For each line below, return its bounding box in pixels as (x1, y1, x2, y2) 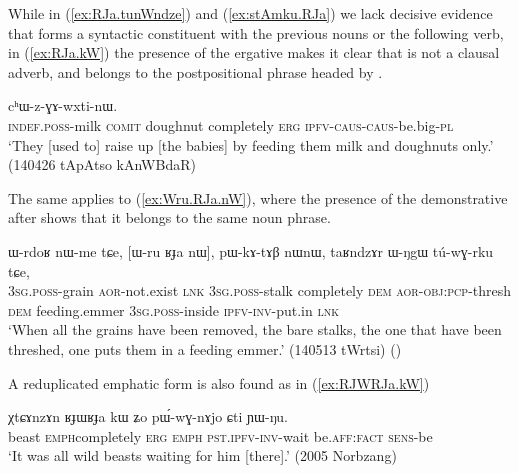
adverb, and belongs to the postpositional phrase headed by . (8, 61, 383, 82)
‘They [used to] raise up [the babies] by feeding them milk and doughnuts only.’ (8, 134, 494, 155)
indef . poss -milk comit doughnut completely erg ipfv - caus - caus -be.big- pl (8, 114, 454, 135)
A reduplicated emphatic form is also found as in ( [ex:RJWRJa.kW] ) (8, 372, 430, 393)
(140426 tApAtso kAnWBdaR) (8, 154, 196, 175)
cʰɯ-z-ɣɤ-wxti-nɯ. (8, 95, 118, 116)
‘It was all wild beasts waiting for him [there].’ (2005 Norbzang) (8, 445, 397, 466)
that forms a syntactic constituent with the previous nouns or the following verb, (8, 22, 504, 43)
